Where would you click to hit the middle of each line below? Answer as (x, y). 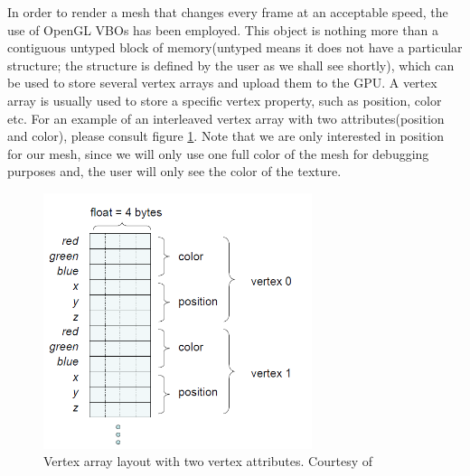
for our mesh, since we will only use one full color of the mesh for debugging (218, 153)
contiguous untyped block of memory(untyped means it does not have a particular (235, 47)
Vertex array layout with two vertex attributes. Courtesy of (208, 461)
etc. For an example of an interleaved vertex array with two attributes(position (226, 118)
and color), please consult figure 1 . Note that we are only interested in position (226, 136)
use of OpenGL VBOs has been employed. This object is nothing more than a (223, 29)
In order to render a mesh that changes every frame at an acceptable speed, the (228, 12)
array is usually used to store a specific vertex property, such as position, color (225, 100)
